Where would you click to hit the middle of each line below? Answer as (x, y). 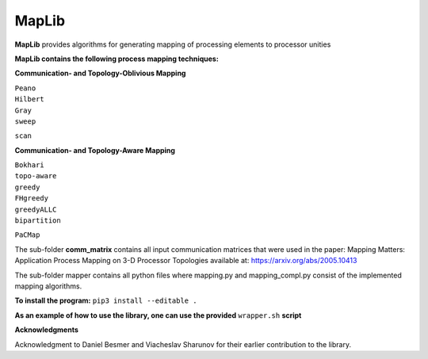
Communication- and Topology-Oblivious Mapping (100, 73)
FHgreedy (32, 199)
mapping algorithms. (48, 286)
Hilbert (30, 99)
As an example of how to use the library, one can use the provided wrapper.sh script (158, 315)
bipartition (38, 221)
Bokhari (30, 165)
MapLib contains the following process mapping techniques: (117, 59)
